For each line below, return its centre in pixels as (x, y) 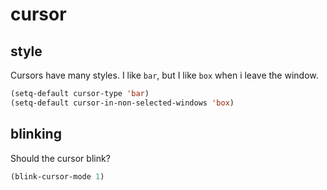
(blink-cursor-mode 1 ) (57, 176)
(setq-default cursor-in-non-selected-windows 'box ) (122, 103)
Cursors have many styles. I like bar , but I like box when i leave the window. (164, 75)
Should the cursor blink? (60, 158)
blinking (36, 134)
